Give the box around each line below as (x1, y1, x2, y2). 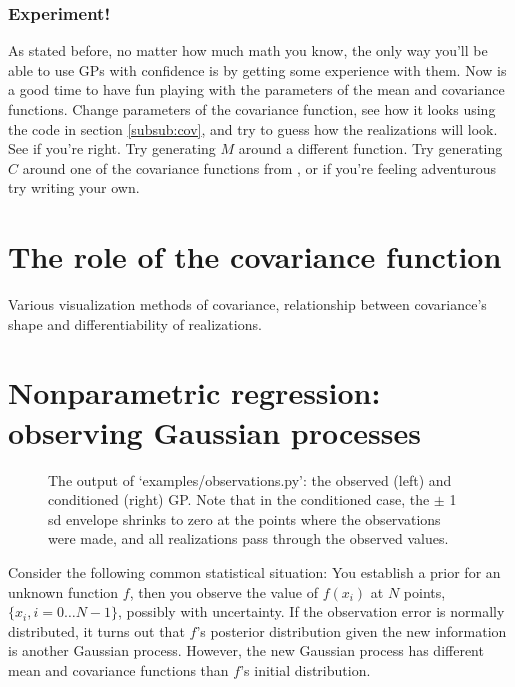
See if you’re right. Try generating (8, 138, 216, 159)
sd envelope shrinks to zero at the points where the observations (48, 508, 441, 529)
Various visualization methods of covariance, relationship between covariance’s (8, 294, 487, 315)
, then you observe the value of (129, 581, 318, 602)
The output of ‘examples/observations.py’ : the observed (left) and (48, 469, 452, 490)
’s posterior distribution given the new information (196, 620, 507, 641)
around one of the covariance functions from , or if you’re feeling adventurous (22, 157, 496, 178)
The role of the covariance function (8, 236, 502, 277)
